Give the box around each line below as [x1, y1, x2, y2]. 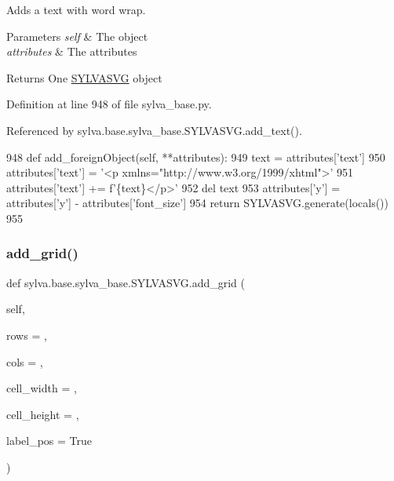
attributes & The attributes [6, 43, 137, 60]
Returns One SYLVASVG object [6, 69, 162, 86]
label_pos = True [6, 432, 93, 449]
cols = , [6, 353, 43, 370]
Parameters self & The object [6, 27, 148, 44]
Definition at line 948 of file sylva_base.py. [6, 96, 212, 112]
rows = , [6, 326, 47, 343]
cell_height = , [6, 406, 79, 422]
